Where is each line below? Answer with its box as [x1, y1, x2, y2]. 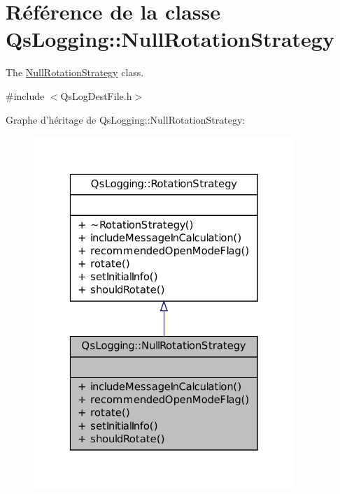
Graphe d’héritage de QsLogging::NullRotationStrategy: [6, 112, 246, 126]
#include [6, 88, 45, 103]
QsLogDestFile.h [60, 88, 132, 103]
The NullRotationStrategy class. [6, 65, 144, 80]
